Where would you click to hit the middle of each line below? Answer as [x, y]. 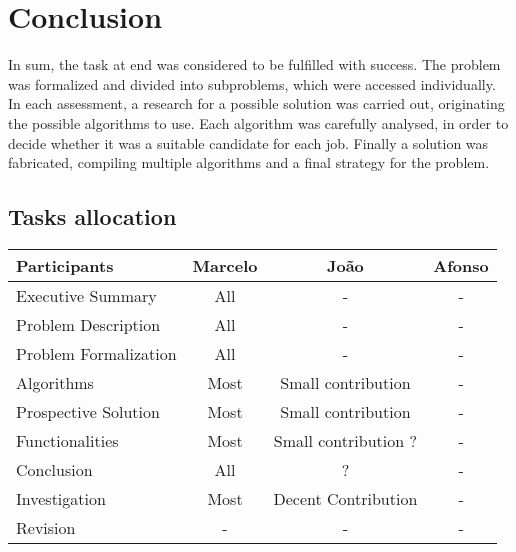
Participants [65, 265]
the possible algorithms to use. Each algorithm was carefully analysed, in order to [258, 122]
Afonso [461, 265]
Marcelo [225, 265]
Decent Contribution [345, 498]
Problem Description [88, 324]
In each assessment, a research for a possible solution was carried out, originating [256, 103]
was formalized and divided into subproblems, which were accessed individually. [252, 83]
